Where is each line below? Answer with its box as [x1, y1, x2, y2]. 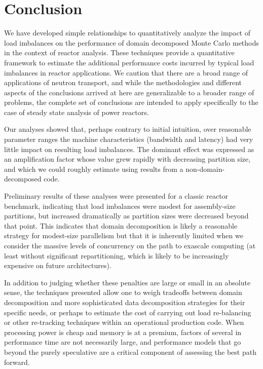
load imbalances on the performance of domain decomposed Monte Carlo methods [4, 37, 259, 48]
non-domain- [185, 163, 225, 174]
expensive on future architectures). [4, 260, 111, 271]
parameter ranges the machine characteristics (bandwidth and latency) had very [4, 134, 253, 144]
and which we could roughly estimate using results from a [4, 163, 183, 174]
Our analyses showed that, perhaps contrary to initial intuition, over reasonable [4, 124, 251, 134]
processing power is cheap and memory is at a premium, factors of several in [4, 326, 242, 337]
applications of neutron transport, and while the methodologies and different [4, 77, 242, 88]
